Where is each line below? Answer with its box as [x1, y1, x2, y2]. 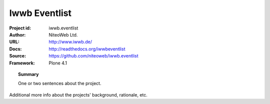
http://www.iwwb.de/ [48, 39, 92, 45]
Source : [9, 53, 26, 59]
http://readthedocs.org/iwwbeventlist [48, 45, 125, 52]
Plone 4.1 [48, 60, 67, 66]
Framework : [9, 60, 35, 66]
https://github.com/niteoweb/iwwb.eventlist [48, 53, 138, 59]
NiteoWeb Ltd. [48, 31, 78, 37]
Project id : [9, 25, 31, 31]
